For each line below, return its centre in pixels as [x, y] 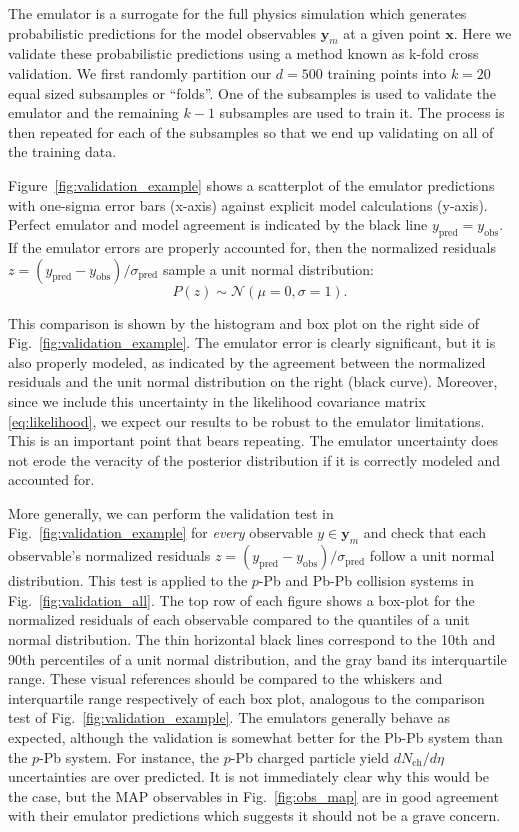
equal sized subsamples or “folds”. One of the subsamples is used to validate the [252, 92]
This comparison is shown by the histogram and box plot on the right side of [244, 322]
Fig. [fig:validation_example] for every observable [160, 532]
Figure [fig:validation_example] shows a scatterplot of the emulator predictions [251, 184]
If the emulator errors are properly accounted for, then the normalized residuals [252, 246]
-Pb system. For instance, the [129, 756]
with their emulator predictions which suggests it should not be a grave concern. [254, 815]
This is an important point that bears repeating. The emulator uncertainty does [253, 440]
